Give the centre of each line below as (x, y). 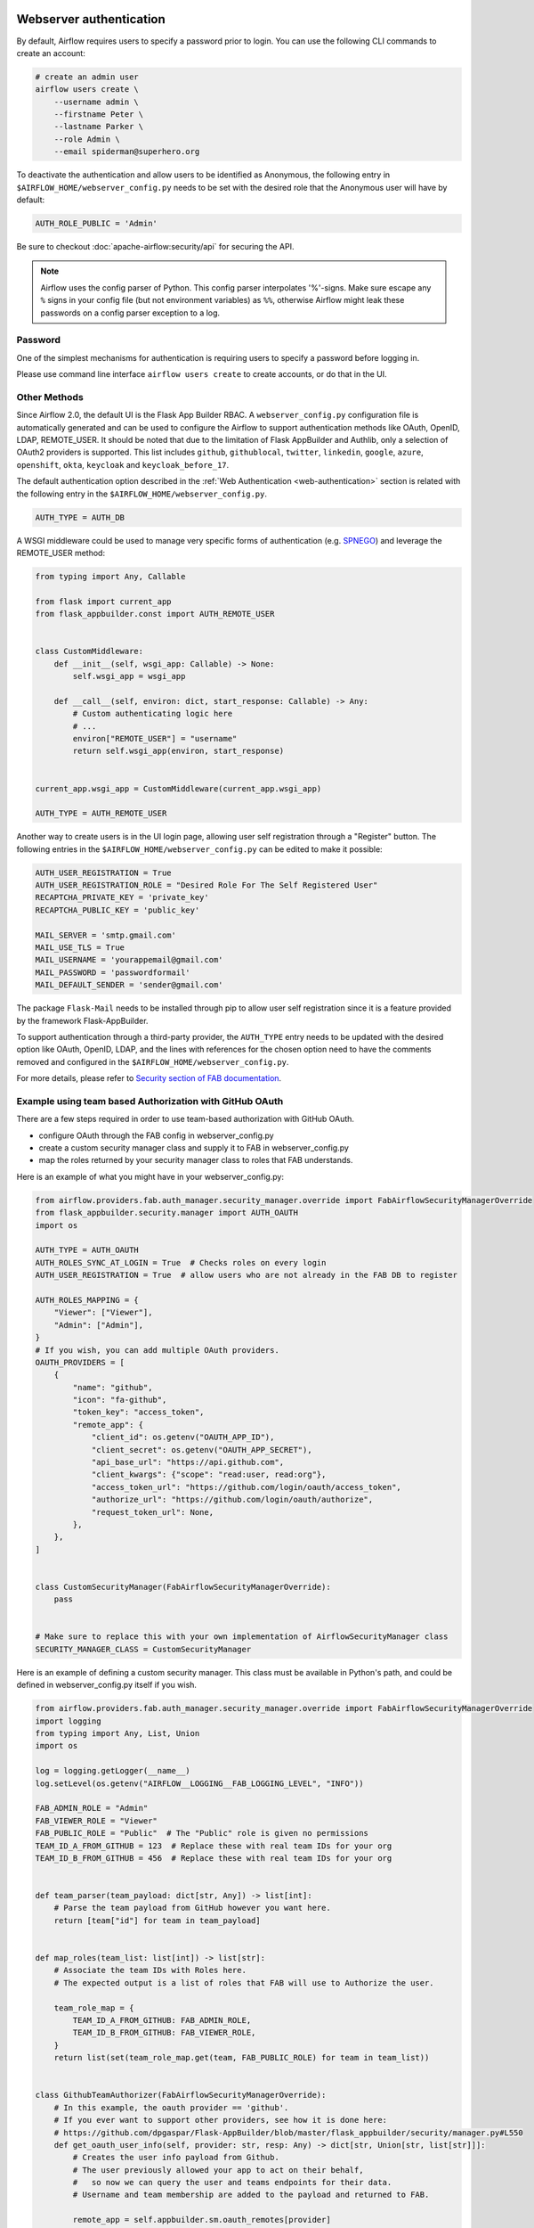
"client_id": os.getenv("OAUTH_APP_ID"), (183, 1438)
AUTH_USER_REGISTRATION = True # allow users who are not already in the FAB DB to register (247, 1275)
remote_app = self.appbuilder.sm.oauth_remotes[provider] (202, 2220)
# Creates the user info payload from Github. (176, 2158)
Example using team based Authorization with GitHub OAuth (150, 1101)
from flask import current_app (104, 601)
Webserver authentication (91, 19)
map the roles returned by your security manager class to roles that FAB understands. (196, 1160)
